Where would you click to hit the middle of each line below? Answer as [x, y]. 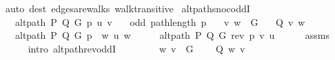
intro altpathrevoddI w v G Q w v [136, 48]
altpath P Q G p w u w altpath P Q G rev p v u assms [172, 35]
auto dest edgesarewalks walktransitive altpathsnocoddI [128, 8]
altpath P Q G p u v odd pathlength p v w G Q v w [160, 21]
